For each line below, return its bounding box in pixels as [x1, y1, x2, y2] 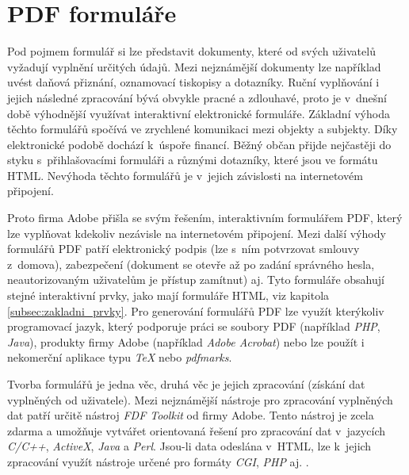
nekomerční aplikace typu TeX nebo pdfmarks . [7, 349, 232, 366]
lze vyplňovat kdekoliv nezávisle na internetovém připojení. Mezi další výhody [7, 224, 386, 241]
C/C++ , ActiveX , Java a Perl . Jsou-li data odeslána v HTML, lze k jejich [7, 438, 372, 454]
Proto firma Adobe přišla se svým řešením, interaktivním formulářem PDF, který [7, 209, 403, 226]
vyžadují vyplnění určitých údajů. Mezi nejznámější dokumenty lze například [7, 58, 381, 75]
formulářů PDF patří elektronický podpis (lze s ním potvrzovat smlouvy [7, 240, 360, 257]
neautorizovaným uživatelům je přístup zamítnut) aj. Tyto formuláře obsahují [7, 271, 384, 288]
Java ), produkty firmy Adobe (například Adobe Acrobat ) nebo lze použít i [7, 333, 365, 350]
